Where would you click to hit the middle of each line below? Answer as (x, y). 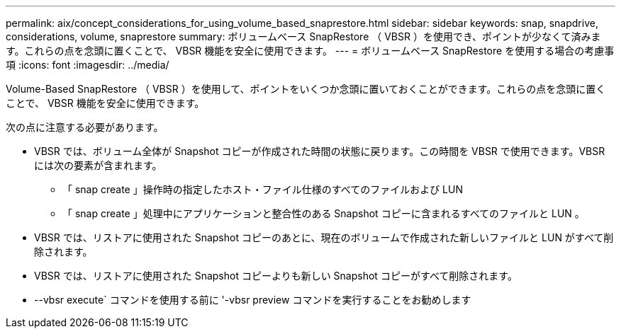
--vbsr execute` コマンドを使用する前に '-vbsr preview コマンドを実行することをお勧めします (253, 300)
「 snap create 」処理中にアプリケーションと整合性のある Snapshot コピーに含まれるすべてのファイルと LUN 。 (324, 213)
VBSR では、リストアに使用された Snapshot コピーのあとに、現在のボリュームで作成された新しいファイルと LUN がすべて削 (324, 237)
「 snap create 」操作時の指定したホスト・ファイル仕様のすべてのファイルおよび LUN (263, 189)
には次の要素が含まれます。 (98, 165)
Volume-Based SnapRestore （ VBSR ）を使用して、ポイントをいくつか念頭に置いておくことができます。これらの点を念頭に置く (306, 89)
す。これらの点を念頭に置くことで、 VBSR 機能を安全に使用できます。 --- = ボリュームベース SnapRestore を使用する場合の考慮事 (310, 51)
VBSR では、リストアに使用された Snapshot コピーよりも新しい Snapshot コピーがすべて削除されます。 (276, 276)
